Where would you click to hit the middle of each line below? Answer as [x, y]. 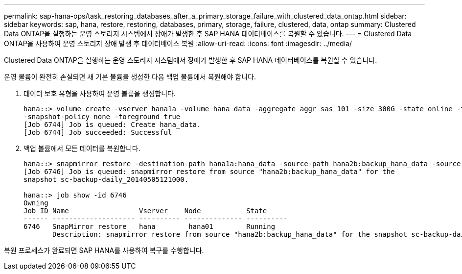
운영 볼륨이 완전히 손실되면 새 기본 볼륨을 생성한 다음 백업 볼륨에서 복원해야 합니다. [130, 77]
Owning [36, 203]
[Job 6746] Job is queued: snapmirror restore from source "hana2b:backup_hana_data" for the [209, 172]
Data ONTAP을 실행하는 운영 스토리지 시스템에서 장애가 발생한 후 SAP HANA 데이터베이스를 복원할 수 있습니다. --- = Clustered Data [208, 34]
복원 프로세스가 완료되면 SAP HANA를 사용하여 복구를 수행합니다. [104, 250]
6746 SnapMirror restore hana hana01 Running [150, 226]
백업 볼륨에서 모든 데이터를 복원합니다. [82, 148]
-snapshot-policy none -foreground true [102, 117]
